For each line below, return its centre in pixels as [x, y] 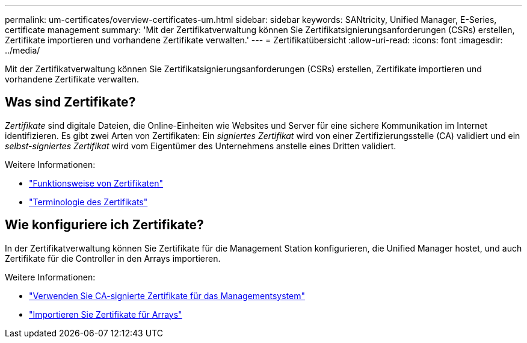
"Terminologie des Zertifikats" [88, 202]
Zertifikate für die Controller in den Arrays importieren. [113, 258]
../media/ [23, 50]
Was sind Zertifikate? [70, 102]
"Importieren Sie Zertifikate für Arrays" [106, 314]
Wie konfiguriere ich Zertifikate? [104, 225]
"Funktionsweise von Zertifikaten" [96, 183]
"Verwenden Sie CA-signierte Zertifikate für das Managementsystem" [167, 295]
